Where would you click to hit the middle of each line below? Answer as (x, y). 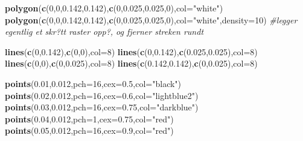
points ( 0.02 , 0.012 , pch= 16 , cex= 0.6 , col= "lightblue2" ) (102, 95)
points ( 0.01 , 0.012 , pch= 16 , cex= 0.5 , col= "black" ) (93, 83)
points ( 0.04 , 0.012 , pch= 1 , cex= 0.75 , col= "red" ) (89, 118)
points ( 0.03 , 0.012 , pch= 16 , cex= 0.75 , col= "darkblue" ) (102, 107)
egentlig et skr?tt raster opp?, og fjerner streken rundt (104, 31)
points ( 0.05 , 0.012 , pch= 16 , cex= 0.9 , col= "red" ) (89, 130)
